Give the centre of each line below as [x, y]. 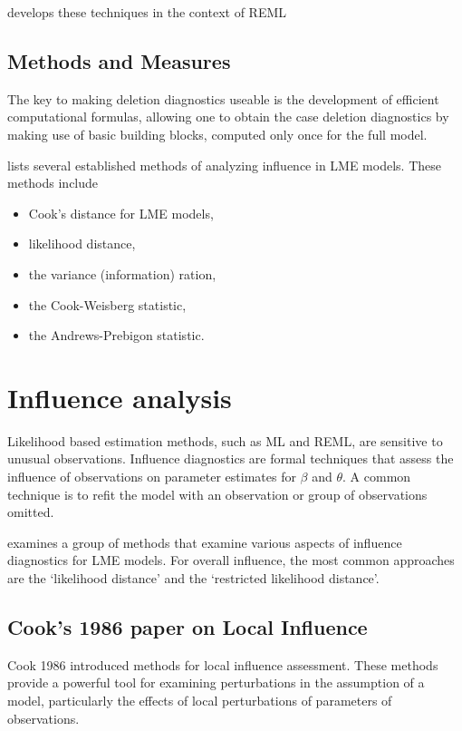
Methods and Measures [119, 60]
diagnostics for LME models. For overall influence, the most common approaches [231, 560]
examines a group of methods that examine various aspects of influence [205, 542]
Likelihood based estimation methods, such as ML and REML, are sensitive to [225, 440]
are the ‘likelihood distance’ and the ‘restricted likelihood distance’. [193, 578]
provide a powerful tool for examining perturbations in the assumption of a [216, 682]
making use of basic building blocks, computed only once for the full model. [217, 134]
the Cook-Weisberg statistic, [107, 304]
